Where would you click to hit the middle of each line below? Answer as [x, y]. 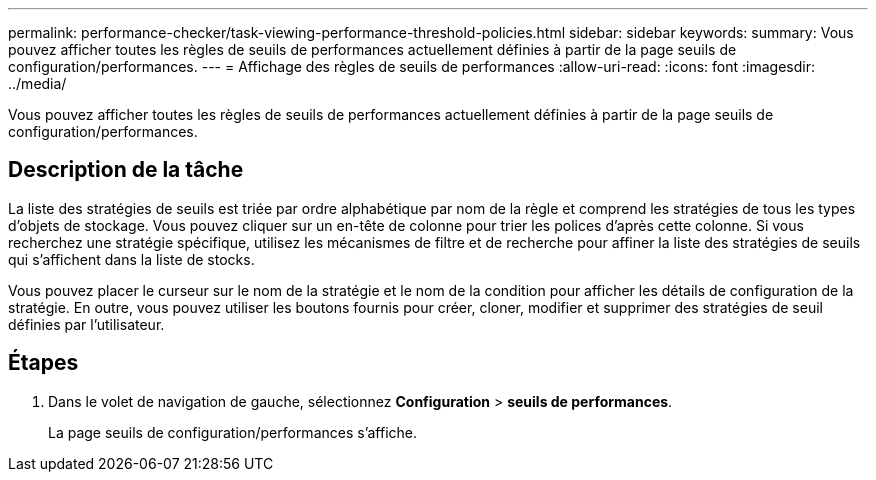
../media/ [37, 83]
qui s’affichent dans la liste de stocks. [131, 259]
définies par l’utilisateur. [86, 324]
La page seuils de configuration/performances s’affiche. [233, 432]
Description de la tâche [126, 170]
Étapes [43, 363]
